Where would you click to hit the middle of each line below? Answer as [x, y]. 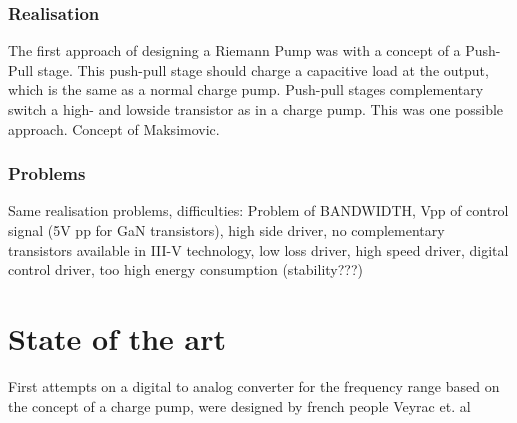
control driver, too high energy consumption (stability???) [186, 269]
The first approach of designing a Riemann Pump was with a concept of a [234, 50]
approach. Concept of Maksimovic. [114, 128]
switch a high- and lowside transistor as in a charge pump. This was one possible [256, 109]
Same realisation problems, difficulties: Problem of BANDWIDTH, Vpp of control [258, 210]
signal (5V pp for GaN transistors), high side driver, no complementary [226, 230]
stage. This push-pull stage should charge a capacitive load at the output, [263, 69]
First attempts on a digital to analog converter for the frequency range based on [254, 385]
